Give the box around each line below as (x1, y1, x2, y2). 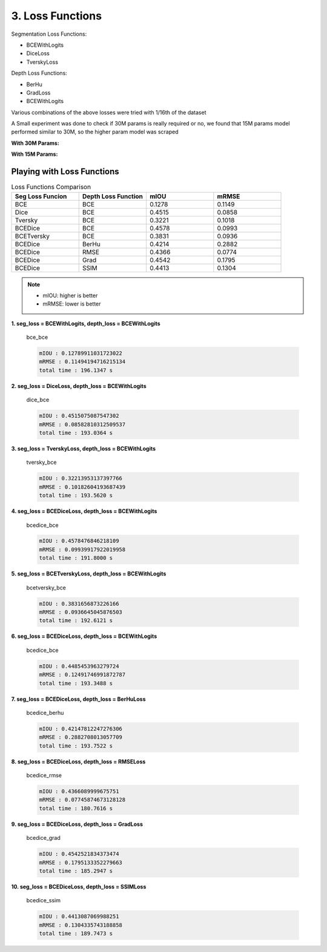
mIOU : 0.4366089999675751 (39, 788, 119, 795)
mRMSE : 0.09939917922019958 (39, 546, 126, 553)
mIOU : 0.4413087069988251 (39, 913, 119, 920)
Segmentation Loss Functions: (11, 30, 87, 38)
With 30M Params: (11, 139, 60, 147)
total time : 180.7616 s (39, 805, 113, 812)
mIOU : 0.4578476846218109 (39, 537, 119, 545)
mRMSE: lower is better (42, 300, 101, 307)
